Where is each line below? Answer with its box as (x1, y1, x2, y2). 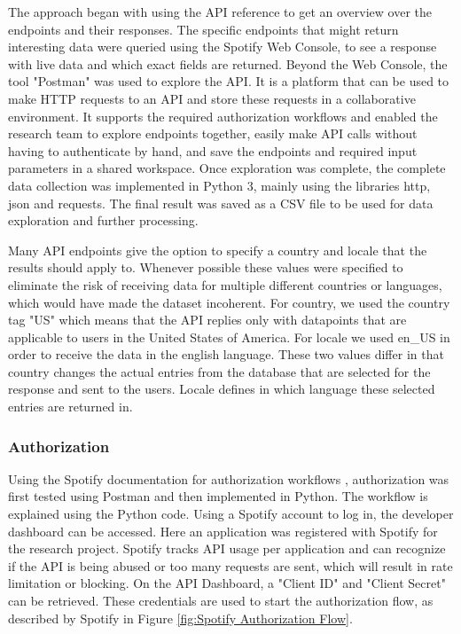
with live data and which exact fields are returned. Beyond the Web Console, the (8, 54, 448, 73)
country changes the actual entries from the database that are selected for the (8, 362, 431, 380)
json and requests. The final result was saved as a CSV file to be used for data (8, 193, 434, 212)
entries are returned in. (8, 397, 133, 416)
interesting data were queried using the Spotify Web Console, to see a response (8, 37, 437, 56)
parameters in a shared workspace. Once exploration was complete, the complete (8, 159, 446, 177)
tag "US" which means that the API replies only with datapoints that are (8, 310, 407, 329)
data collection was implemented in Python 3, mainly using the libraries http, (8, 176, 431, 194)
